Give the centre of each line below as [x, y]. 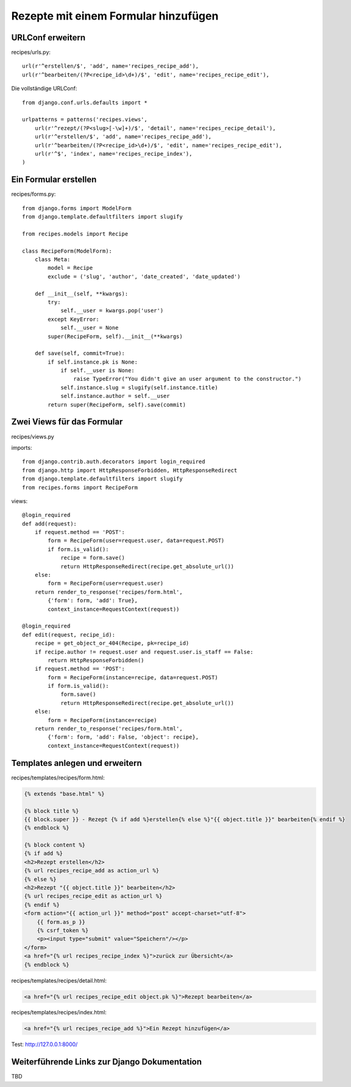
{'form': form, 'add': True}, [93, 601]
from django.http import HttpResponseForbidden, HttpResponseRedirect [130, 470]
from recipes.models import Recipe [75, 234]
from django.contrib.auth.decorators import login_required [114, 462]
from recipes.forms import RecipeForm [80, 487]
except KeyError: [74, 319]
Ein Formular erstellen [54, 180]
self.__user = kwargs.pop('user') [112, 311]
